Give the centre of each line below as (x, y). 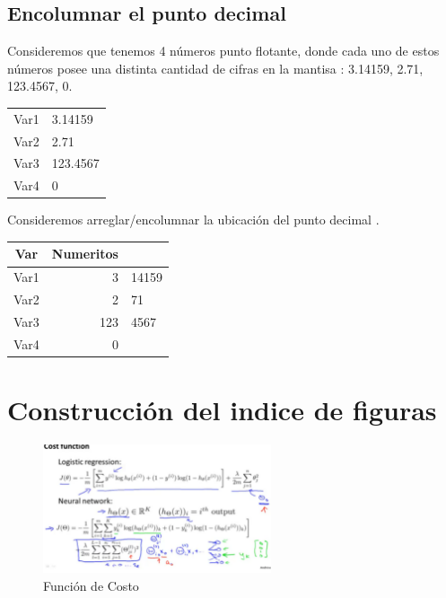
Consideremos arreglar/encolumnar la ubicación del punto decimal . (193, 220)
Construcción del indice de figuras (222, 410)
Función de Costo (91, 585)
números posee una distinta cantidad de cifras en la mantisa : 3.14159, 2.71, (215, 68)
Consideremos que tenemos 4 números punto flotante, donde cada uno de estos (223, 51)
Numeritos (85, 254)
